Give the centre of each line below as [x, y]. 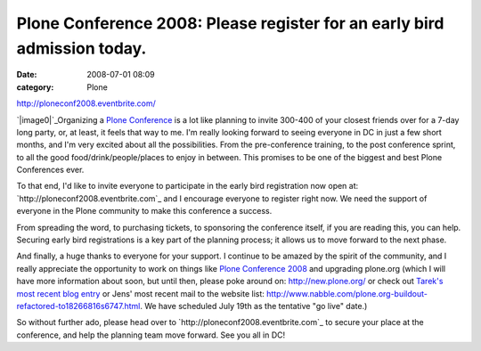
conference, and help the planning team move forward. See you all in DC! [151, 335]
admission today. [82, 48]
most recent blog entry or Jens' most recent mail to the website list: [140, 293]
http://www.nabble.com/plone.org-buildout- [346, 293]
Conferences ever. [50, 170]
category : [35, 87]
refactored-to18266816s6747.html [78, 306]
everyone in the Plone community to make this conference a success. [144, 211]
